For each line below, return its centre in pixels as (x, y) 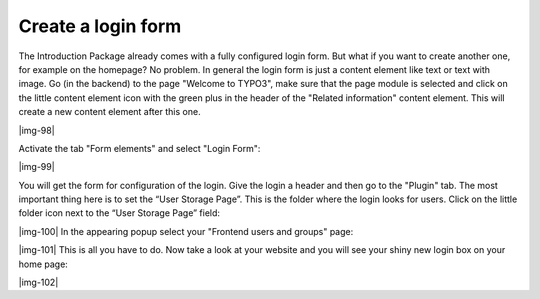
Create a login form (100, 26)
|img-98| (36, 130)
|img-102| (38, 282)
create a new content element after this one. (109, 112)
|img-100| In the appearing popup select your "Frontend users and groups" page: (186, 231)
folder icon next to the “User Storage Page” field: (119, 213)
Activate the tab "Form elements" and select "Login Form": (139, 148)
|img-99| (36, 167)
